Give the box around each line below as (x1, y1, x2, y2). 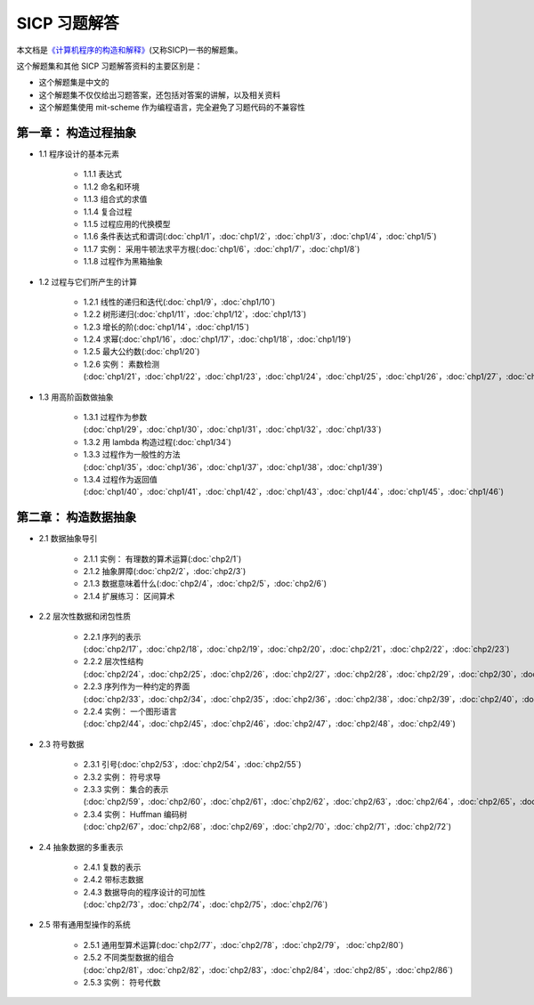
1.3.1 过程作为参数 (83, 412, 148, 423)
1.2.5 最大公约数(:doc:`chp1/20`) (83, 346, 200, 357)
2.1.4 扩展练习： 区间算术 (83, 590, 175, 601)
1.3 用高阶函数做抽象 (38, 392, 114, 402)
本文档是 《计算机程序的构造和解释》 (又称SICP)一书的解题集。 (16, 45, 244, 55)
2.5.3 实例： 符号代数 (83, 977, 161, 988)
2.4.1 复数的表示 (83, 862, 142, 872)
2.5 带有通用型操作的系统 (38, 920, 131, 930)
